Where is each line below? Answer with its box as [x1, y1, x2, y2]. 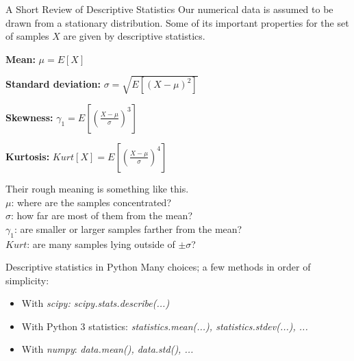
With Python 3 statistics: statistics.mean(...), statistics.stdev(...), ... [21, 319, 308, 333]
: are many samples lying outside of [27, 236, 175, 251]
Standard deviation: [5, 77, 101, 91]
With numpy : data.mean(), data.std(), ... [21, 342, 194, 356]
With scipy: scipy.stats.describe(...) [21, 296, 170, 310]
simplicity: [5, 273, 49, 287]
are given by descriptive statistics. [63, 29, 205, 43]
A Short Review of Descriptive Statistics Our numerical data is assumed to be [5, 2, 333, 16]
